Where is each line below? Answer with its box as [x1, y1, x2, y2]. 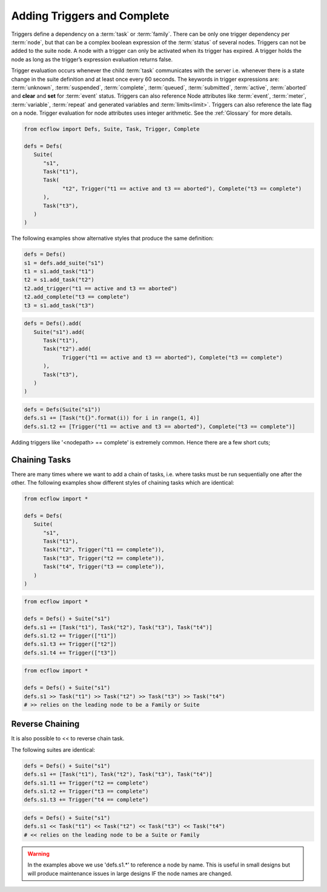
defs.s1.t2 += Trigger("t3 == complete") [24, 788, 149, 795]
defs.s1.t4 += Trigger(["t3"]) [24, 649, 117, 656]
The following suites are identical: [11, 746, 95, 753]
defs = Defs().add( [24, 320, 82, 327]
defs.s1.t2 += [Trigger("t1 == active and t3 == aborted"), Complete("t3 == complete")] [24, 423, 296, 430]
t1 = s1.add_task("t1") [24, 268, 95, 275]
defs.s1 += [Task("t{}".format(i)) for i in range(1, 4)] [24, 415, 200, 421]
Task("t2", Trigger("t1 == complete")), [43, 546, 165, 553]
